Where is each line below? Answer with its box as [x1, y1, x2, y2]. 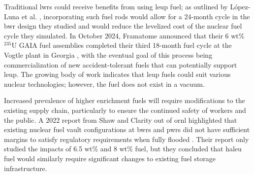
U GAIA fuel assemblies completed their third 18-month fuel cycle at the [11, 40, 232, 50]
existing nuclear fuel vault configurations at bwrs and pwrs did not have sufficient [4, 124, 250, 135]
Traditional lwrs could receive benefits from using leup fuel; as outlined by [4, 1, 228, 11]
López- [230, 1, 251, 11]
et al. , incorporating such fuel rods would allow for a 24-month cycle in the [21, 11, 250, 21]
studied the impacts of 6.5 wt [4, 143, 93, 154]
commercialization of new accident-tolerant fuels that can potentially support [4, 59, 237, 70]
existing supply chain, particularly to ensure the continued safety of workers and [4, 105, 246, 115]
